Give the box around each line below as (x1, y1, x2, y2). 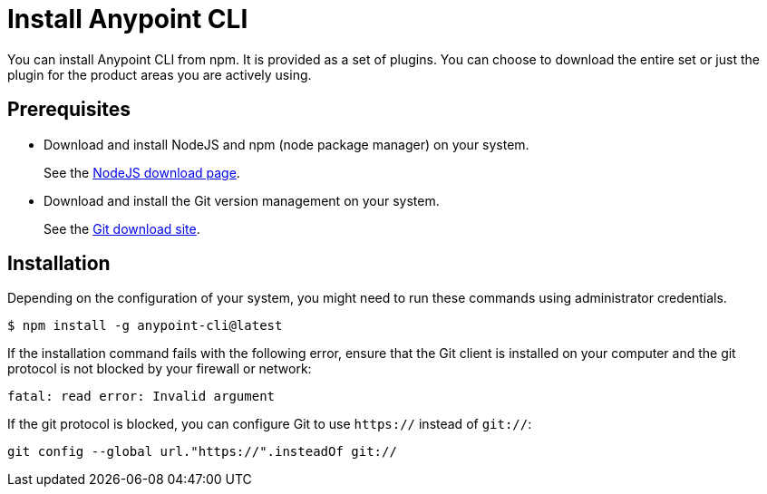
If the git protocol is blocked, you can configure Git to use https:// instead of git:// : (7, 416, 532, 432)
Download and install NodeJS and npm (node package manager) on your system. (44, 136, 529, 152)
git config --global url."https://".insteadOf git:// (7, 444, 397, 460)
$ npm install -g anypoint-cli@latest (7, 318, 283, 334)
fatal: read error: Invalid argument (7, 389, 276, 404)
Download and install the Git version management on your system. (44, 192, 440, 208)
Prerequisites (7, 98, 131, 121)
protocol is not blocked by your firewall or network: (7, 361, 312, 377)
